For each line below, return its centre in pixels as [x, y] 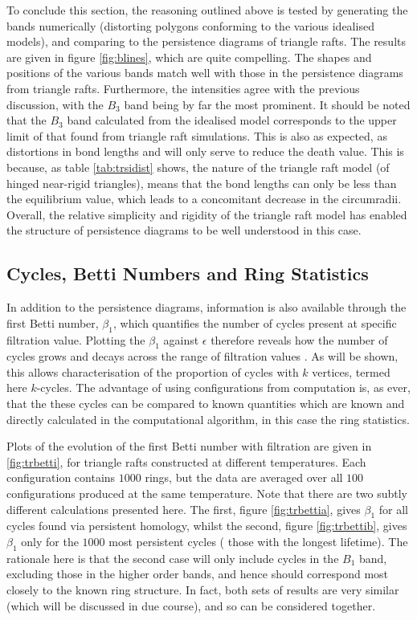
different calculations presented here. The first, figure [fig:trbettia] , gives [184, 509]
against [181, 339]
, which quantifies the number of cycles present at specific [255, 322]
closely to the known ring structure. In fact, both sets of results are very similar [203, 590]
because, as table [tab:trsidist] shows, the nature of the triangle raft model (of [198, 167]
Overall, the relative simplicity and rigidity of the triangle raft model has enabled [207, 214]
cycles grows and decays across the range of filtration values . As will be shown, [202, 356]
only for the [50, 542]
